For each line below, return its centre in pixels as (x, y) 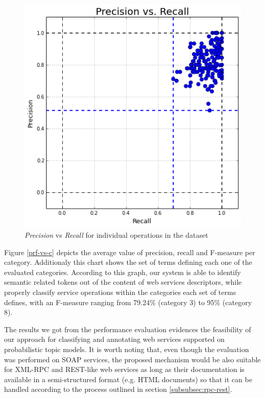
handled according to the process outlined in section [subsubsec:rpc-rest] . (118, 389)
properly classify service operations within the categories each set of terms (120, 292)
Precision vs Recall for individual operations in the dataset (116, 235)
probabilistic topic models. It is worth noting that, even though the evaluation (127, 349)
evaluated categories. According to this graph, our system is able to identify (123, 272)
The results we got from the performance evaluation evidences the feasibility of (128, 329)
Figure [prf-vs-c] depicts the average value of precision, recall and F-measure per (130, 252)
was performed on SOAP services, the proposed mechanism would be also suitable (132, 359)
